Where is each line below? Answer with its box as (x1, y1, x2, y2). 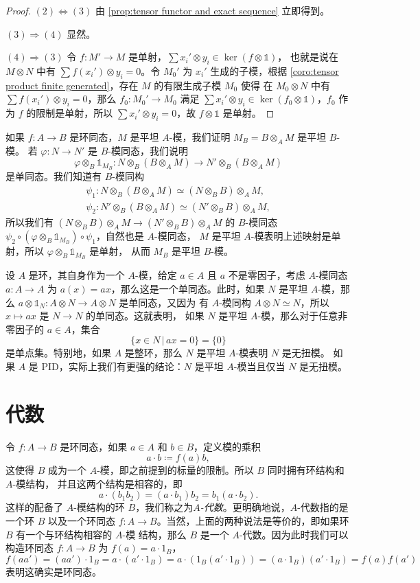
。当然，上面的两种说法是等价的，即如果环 (156, 513, 349, 527)
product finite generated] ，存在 (5, 78, 139, 92)
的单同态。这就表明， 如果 (86, 308, 205, 323)
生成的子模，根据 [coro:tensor (210, 63, 339, 78)
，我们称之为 (135, 500, 194, 514)
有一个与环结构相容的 (16, 527, 113, 541)
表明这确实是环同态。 (5, 564, 102, 578)
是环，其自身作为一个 (28, 268, 125, 282)
